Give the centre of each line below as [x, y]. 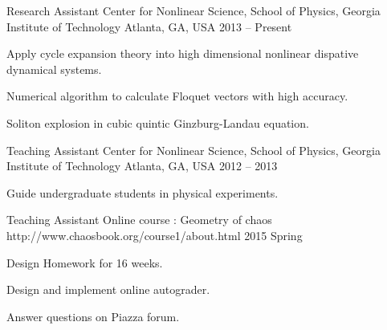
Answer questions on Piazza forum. [93, 316]
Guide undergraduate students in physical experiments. [143, 192]
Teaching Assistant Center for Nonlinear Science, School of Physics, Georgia [193, 150]
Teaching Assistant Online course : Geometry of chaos [139, 220]
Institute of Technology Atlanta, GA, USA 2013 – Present [149, 26]
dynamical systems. [54, 69]
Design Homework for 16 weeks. [85, 262]
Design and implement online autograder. [108, 289]
